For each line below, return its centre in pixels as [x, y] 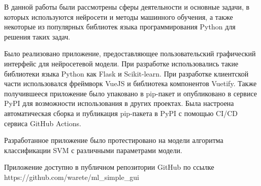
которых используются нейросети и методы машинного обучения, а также [119, 16]
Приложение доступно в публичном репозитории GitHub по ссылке [109, 167]
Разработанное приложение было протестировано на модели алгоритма [114, 140]
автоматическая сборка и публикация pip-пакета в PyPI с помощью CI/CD [121, 113]
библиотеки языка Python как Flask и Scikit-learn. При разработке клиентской [126, 73]
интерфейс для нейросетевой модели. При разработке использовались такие [121, 63]
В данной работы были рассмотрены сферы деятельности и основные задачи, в [127, 7]
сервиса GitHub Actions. [43, 123]
